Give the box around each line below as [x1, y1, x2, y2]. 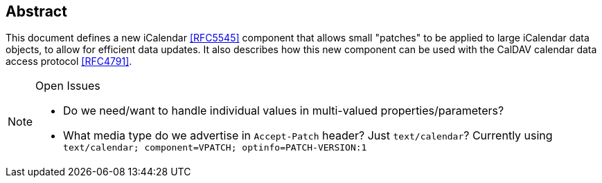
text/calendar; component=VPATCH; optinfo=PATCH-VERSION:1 [63, 142, 367, 153]
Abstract [6, 3, 67, 20]
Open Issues [35, 79, 100, 93]
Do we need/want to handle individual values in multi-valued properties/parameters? [63, 104, 504, 118]
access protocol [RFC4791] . [6, 55, 132, 68]
